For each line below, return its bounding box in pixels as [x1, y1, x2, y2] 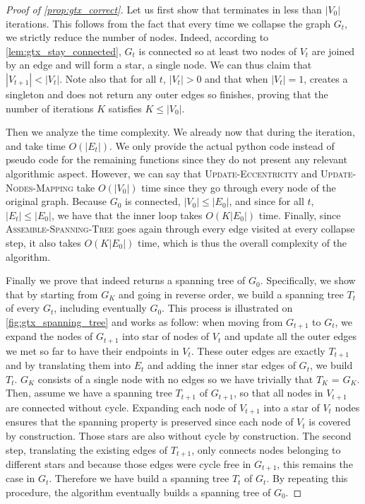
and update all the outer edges [224, 329, 357, 344]
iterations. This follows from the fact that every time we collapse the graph [6, 16, 331, 30]
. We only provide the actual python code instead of [109, 138, 335, 153]
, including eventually [54, 300, 147, 315]
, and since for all [229, 194, 304, 209]
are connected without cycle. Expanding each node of [6, 399, 237, 414]
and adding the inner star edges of [148, 358, 296, 373]
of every [6, 300, 40, 315]
